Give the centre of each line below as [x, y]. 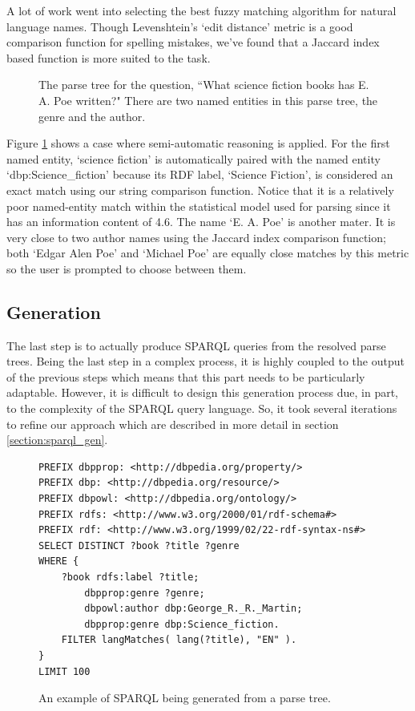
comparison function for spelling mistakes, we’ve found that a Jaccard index [193, 42]
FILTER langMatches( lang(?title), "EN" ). [179, 640]
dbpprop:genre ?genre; [145, 593]
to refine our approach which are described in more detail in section [173, 424]
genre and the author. [92, 116]
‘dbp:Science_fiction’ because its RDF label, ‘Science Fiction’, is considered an [200, 174]
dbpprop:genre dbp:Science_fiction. [182, 624]
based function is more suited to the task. [109, 57]
